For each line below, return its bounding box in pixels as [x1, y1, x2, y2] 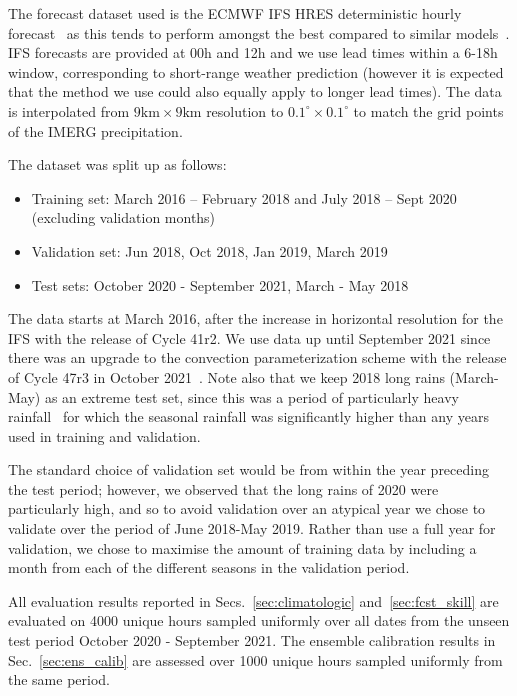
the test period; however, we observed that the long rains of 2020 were [8, 478, 439, 499]
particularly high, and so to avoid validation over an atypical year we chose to [8, 498, 486, 519]
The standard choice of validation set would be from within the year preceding [8, 459, 489, 480]
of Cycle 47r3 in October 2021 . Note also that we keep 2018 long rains [8, 366, 445, 387]
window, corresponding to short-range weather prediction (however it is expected [8, 61, 504, 82]
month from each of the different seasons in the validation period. [8, 557, 410, 578]
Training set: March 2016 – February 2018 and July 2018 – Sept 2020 [31, 187, 457, 208]
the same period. [8, 669, 111, 690]
